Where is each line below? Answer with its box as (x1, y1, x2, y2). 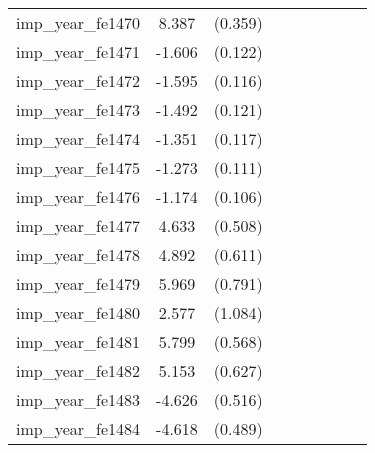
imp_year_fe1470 (16, 11, 141, 34)
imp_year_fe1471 (16, 40, 141, 63)
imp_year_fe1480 (16, 301, 141, 324)
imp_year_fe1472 (16, 69, 141, 92)
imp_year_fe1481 (16, 330, 141, 353)
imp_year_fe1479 (16, 272, 141, 295)
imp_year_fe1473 (16, 98, 141, 121)
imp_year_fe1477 (16, 214, 141, 237)
